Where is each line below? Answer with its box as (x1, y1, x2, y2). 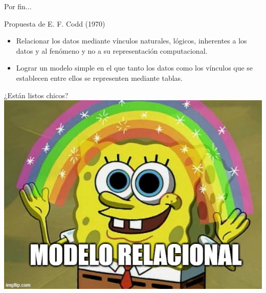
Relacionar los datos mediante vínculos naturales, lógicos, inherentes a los (16, 35, 247, 46)
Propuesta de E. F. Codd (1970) (4, 18, 105, 29)
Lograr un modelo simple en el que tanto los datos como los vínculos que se (16, 62, 253, 73)
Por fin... (4, 1, 32, 11)
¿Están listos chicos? (4, 89, 69, 100)
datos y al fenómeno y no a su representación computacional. (16, 45, 208, 56)
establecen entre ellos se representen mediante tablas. (16, 72, 183, 83)
